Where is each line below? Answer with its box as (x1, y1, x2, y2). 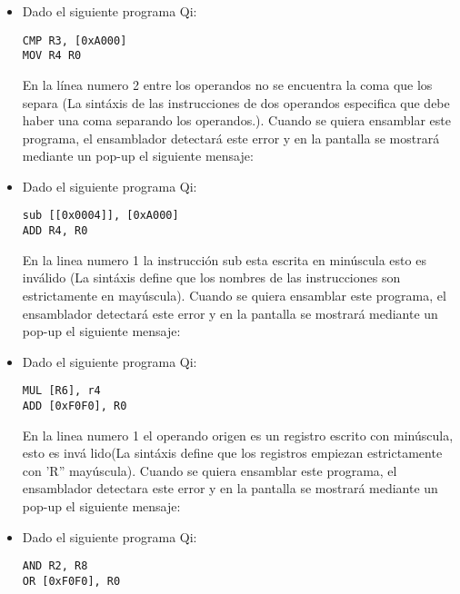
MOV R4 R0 (22, 49, 82, 63)
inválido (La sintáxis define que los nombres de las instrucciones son (22, 268, 401, 287)
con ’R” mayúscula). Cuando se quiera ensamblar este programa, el (22, 460, 397, 480)
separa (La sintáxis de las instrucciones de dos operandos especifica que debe (22, 93, 450, 112)
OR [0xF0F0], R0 (22, 574, 121, 588)
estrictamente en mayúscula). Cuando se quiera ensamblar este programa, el (22, 285, 446, 304)
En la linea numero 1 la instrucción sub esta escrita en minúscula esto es (22, 250, 426, 269)
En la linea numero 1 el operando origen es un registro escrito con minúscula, (22, 425, 454, 444)
